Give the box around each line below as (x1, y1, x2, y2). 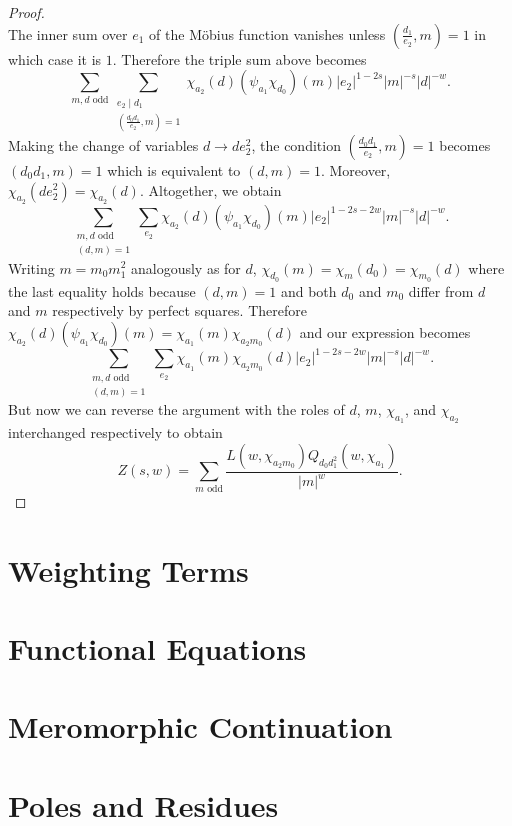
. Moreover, (320, 159, 391, 180)
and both (280, 280, 337, 301)
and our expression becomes (299, 321, 471, 342)
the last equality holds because (8, 280, 196, 301)
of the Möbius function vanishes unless (149, 23, 386, 44)
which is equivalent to (107, 159, 241, 180)
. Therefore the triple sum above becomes (112, 48, 367, 69)
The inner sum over (8, 23, 128, 44)
